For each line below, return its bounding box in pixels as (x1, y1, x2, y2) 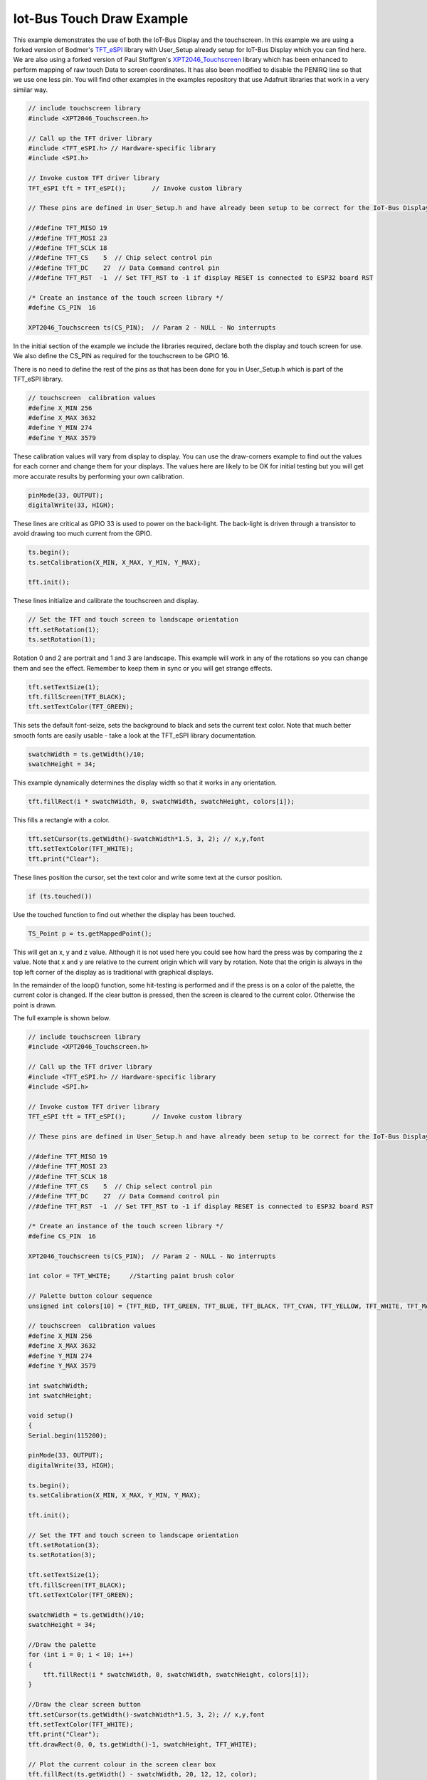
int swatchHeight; (28, 1392, 93, 1400)
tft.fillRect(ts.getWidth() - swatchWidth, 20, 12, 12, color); (28, 1770, 258, 1778)
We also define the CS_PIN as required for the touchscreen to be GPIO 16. (13, 352, 230, 360)
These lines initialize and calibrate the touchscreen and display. (13, 597, 199, 605)
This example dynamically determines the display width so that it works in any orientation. (13, 778, 278, 787)
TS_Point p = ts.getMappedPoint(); (28, 929, 152, 938)
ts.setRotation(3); (28, 1551, 96, 1559)
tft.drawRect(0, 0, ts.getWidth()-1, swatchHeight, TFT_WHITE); (28, 1740, 258, 1748)
